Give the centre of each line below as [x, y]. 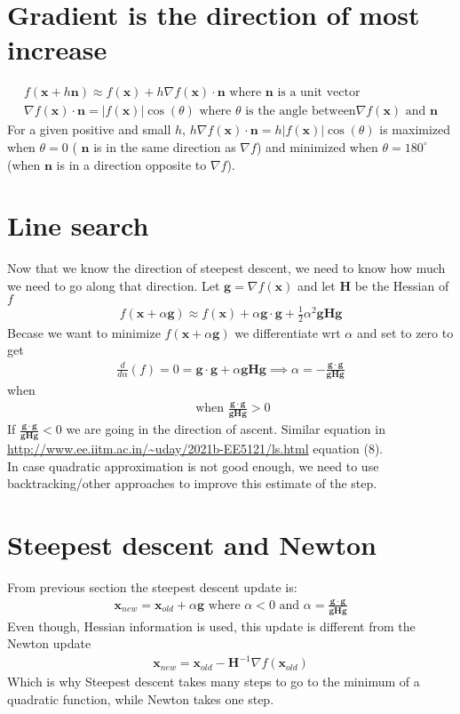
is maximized [415, 129]
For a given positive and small [89, 129]
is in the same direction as [165, 146]
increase [57, 49]
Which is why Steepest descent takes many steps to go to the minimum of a [214, 682]
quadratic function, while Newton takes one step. [141, 698]
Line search [78, 225]
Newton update [49, 643]
